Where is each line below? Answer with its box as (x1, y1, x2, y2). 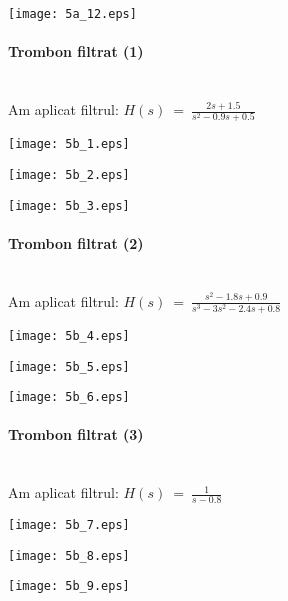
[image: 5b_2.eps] (8, 168, 130, 183)
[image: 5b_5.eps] (8, 359, 130, 374)
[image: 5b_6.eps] (8, 390, 130, 405)
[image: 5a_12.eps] (8, 7, 137, 21)
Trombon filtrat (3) (8, 424, 144, 445)
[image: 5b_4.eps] (8, 328, 130, 343)
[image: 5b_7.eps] (8, 518, 130, 533)
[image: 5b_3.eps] (8, 198, 130, 213)
